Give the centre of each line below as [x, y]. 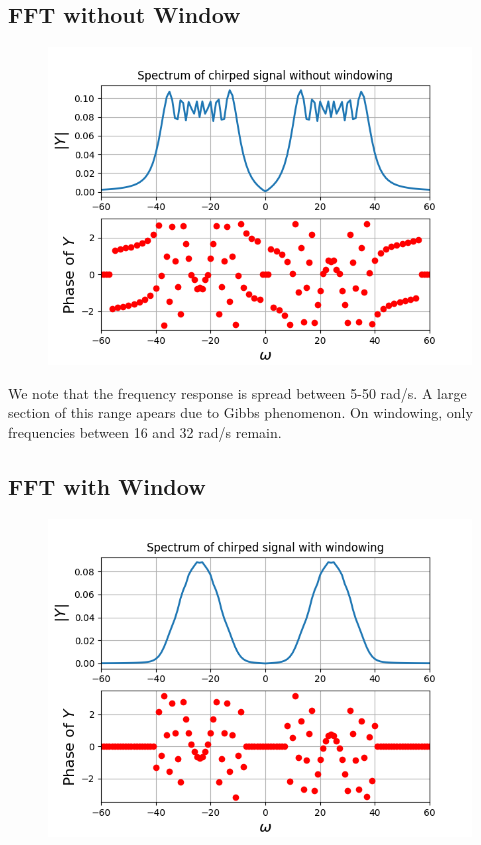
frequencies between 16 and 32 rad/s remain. [145, 431]
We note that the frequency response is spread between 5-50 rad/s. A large [237, 392]
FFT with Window [107, 485]
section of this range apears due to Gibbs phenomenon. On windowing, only [240, 412]
